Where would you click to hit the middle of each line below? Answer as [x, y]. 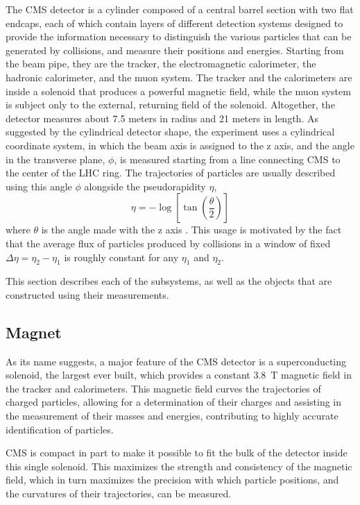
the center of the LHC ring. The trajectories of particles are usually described [171, 173]
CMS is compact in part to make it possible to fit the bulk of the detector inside [177, 453]
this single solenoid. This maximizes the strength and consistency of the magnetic [179, 466]
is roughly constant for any [121, 257]
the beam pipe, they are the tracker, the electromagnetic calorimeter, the [161, 64]
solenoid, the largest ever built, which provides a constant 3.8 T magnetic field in [179, 375]
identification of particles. [60, 429]
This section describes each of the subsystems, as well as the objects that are [169, 281]
